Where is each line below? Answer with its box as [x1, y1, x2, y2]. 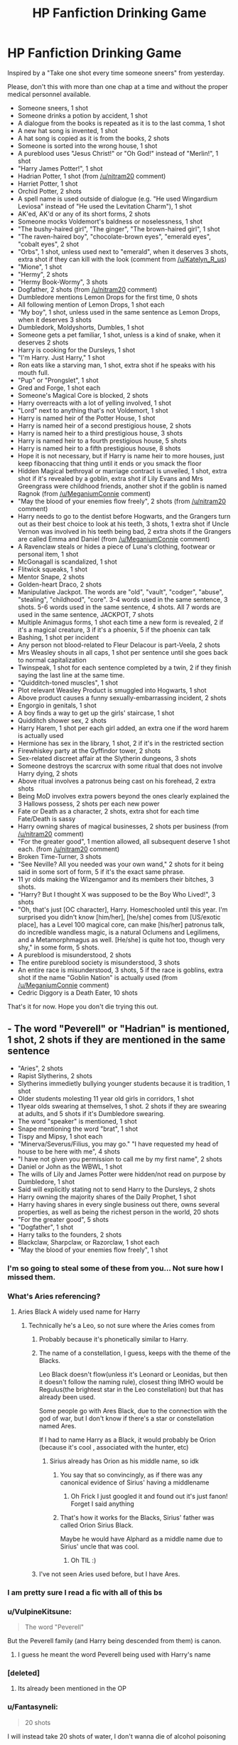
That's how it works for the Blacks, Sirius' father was [60, 1513, 215, 1522]
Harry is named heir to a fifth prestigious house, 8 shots [17, 443, 181, 453]
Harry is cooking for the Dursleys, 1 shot [17, 345, 136, 354]
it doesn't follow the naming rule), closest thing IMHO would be [38, 1377, 224, 1386]
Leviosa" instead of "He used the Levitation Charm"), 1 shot [17, 201, 193, 211]
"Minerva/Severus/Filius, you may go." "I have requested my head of [17, 1139, 219, 1148]
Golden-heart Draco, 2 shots [17, 580, 102, 589]
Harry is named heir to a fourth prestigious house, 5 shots [17, 436, 187, 445]
